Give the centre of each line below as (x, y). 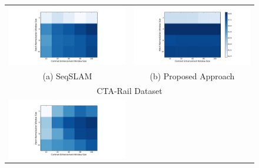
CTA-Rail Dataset (129, 90)
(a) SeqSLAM (67, 76)
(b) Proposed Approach (192, 76)
